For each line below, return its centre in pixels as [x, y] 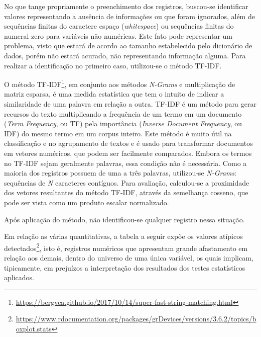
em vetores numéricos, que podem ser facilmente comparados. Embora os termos [128, 153]
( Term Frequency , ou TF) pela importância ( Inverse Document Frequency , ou [123, 123]
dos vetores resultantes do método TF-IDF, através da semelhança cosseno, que [126, 192]
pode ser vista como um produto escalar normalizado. [87, 202]
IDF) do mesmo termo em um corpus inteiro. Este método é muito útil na [118, 133]
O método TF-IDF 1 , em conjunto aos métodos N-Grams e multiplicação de [120, 83]
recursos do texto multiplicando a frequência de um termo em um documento [123, 113]
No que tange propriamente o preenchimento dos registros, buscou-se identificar [126, 6]
